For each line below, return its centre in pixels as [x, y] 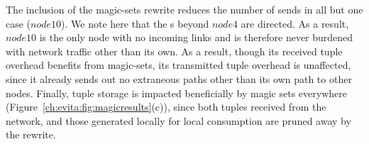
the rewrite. [31, 134]
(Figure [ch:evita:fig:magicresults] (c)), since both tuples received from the [166, 107]
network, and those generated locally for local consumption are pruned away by [178, 120]
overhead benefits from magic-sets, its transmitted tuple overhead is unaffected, [178, 65]
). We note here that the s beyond [135, 23]
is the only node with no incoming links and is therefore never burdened [196, 37]
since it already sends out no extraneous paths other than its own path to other [179, 78]
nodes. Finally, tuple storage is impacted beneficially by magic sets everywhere [176, 93]
